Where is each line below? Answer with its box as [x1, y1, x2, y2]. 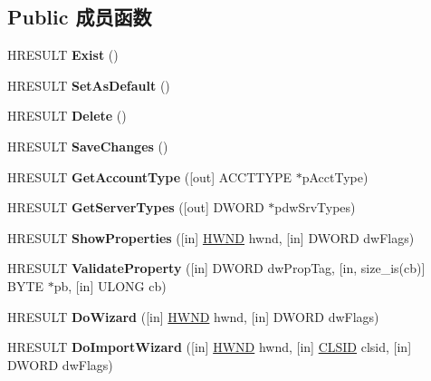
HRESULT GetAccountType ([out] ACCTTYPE [7, 167, 292, 186]
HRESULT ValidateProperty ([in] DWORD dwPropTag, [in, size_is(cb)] [7, 259, 426, 278]
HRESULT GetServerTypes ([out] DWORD [7, 198, 264, 217]
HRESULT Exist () [7, 45, 119, 64]
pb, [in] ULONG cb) [53, 276, 167, 295]
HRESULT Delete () [7, 106, 127, 125]
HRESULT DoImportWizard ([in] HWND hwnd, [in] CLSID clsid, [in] [7, 337, 412, 357]
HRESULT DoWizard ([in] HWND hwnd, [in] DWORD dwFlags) [7, 307, 379, 326]
